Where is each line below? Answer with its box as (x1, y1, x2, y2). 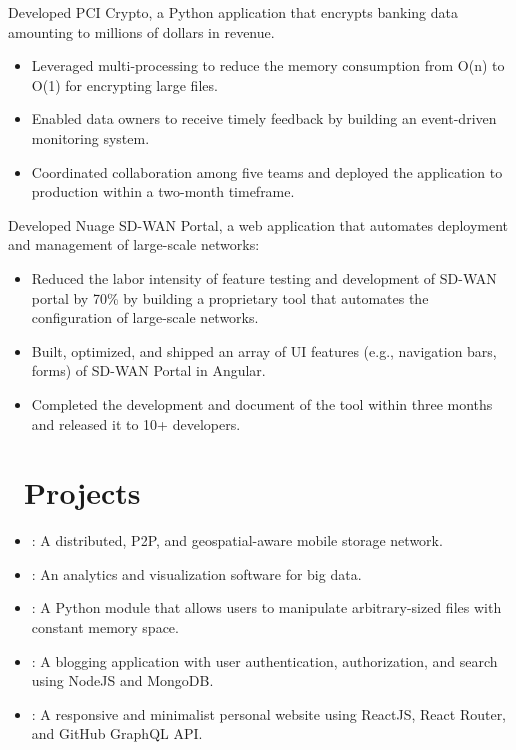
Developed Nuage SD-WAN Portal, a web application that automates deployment (8, 214, 509, 235)
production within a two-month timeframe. (31, 181, 295, 202)
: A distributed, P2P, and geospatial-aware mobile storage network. (31, 530, 443, 551)
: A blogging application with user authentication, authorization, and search (31, 650, 498, 671)
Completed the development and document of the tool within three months (31, 393, 493, 414)
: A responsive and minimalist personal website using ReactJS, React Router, (31, 703, 507, 724)
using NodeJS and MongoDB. (31, 670, 214, 691)
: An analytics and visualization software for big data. (31, 563, 362, 584)
